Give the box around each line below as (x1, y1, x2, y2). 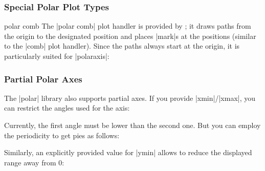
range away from (4, 157, 56, 167)
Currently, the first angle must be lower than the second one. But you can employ (4, 120, 261, 130)
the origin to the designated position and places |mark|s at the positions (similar (4, 30, 256, 41)
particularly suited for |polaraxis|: (4, 51, 109, 61)
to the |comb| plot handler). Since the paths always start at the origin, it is (4, 40, 240, 51)
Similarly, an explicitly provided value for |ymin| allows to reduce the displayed (4, 147, 252, 158)
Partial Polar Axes (4, 72, 82, 85)
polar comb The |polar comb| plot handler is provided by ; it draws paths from (4, 20, 251, 31)
